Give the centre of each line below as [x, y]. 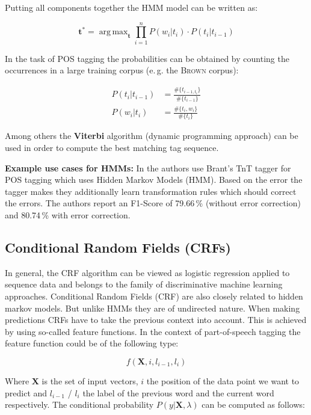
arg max [113, 32]
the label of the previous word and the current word [178, 392]
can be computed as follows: [253, 404]
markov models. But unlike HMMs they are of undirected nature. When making [152, 308]
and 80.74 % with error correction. [68, 215]
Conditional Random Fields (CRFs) [118, 247]
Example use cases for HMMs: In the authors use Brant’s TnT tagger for [148, 168]
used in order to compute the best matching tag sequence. [112, 148]
